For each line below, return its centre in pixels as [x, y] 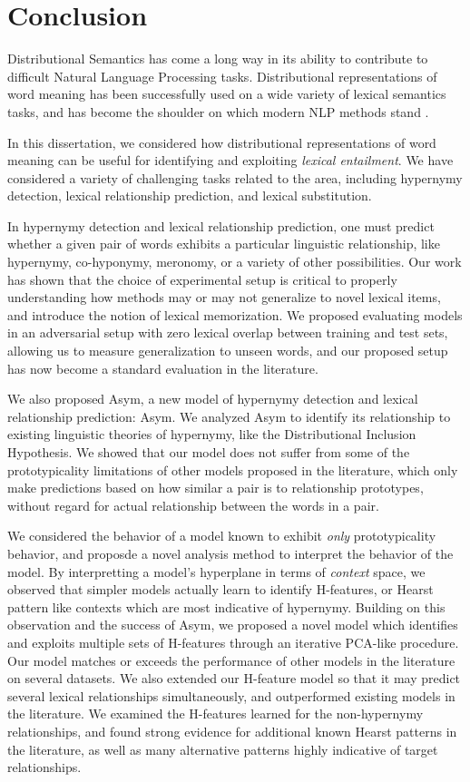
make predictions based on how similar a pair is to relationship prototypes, [215, 488]
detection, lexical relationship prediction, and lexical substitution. [190, 195]
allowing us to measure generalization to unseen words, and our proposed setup [228, 351]
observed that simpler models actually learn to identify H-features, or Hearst [220, 589]
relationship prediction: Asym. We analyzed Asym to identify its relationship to [229, 416]
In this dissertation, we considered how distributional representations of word [222, 142]
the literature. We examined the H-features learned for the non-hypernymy [215, 714]
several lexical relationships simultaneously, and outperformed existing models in [231, 695]
